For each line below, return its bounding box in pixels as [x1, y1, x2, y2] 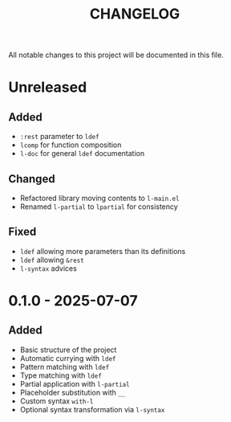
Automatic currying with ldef [19, 353, 116, 363]
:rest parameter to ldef [19, 132, 99, 141]
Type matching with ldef [19, 371, 102, 380]
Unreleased [8, 78, 87, 96]
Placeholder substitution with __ [19, 387, 126, 397]
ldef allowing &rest [19, 255, 84, 264]
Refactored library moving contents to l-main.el [19, 194, 180, 203]
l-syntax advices [19, 263, 78, 273]
